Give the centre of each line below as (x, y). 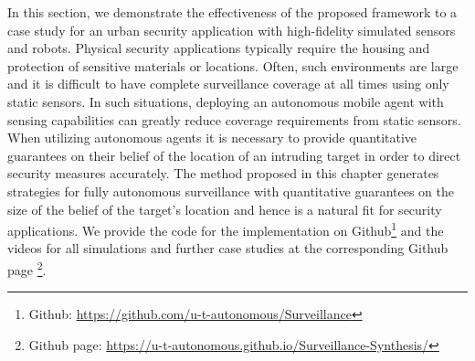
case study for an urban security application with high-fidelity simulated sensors (232, 30)
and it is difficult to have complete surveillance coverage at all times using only (228, 84)
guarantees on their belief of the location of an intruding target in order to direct (234, 155)
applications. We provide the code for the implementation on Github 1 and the (226, 229)
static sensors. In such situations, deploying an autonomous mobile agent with (226, 101)
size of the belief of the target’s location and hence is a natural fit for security (225, 209)
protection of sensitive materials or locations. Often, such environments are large (233, 65)
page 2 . (27, 268)
